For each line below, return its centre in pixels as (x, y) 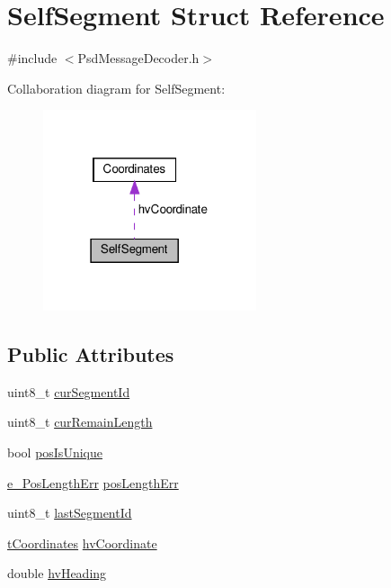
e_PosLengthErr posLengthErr (93, 482)
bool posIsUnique (55, 452)
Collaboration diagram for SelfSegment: (116, 88)
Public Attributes (91, 353)
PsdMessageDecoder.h (138, 58)
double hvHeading (57, 573)
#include (32, 58)
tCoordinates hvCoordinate (82, 543)
